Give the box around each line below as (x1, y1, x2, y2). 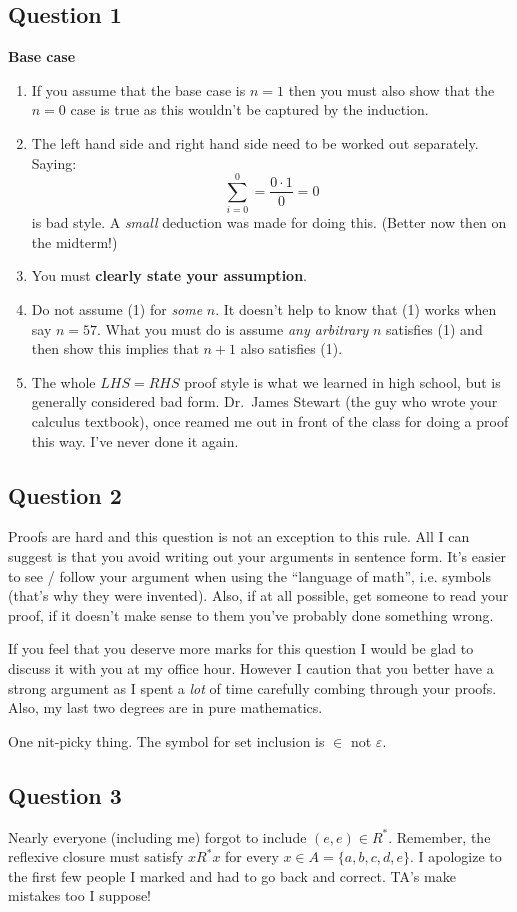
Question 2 (8, 479, 122, 510)
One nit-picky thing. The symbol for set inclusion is (8, 730, 325, 751)
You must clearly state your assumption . (31, 265, 308, 286)
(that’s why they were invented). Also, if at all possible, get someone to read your (8, 585, 509, 606)
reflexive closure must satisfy (8, 846, 184, 867)
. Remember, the (388, 826, 491, 847)
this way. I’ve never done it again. (31, 430, 239, 451)
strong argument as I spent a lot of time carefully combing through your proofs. (8, 677, 497, 698)
